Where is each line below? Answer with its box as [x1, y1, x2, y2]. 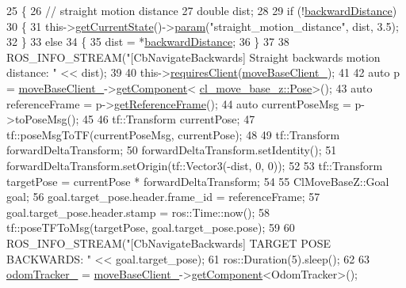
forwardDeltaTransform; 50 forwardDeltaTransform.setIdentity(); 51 [6, 142, 337, 158]
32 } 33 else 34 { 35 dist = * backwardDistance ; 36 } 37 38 [6, 33, 289, 50]
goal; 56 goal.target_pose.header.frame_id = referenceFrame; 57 [6, 188, 320, 205]
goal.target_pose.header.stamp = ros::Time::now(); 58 [6, 203, 270, 220]
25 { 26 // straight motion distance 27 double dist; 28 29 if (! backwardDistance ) [6, 2, 397, 18]
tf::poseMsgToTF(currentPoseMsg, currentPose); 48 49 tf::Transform [6, 126, 340, 142]
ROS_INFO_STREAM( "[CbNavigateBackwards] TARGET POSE [6, 234, 331, 251]
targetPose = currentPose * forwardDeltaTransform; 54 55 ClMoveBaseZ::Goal [6, 172, 389, 189]
